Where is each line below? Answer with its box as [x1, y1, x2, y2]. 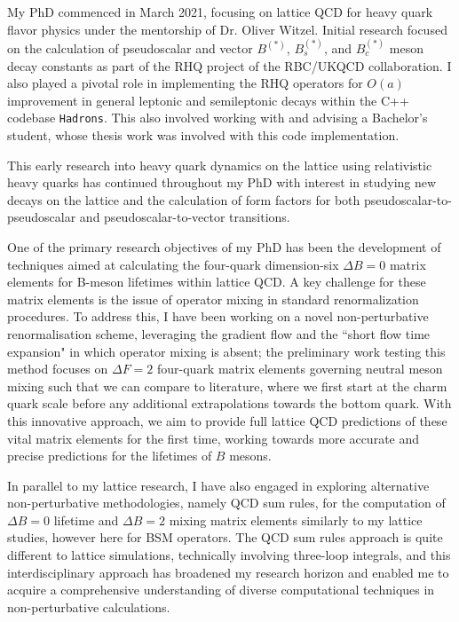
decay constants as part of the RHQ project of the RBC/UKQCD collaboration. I [7, 56, 452, 75]
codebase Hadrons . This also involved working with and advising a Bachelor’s [7, 108, 428, 127]
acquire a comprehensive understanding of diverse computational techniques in [7, 580, 435, 599]
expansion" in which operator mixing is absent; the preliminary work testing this [7, 342, 446, 360]
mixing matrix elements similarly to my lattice [169, 510, 423, 529]
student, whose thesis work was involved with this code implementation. [7, 126, 400, 144]
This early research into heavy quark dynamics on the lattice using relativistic [7, 155, 432, 174]
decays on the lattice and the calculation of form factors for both [7, 190, 360, 209]
